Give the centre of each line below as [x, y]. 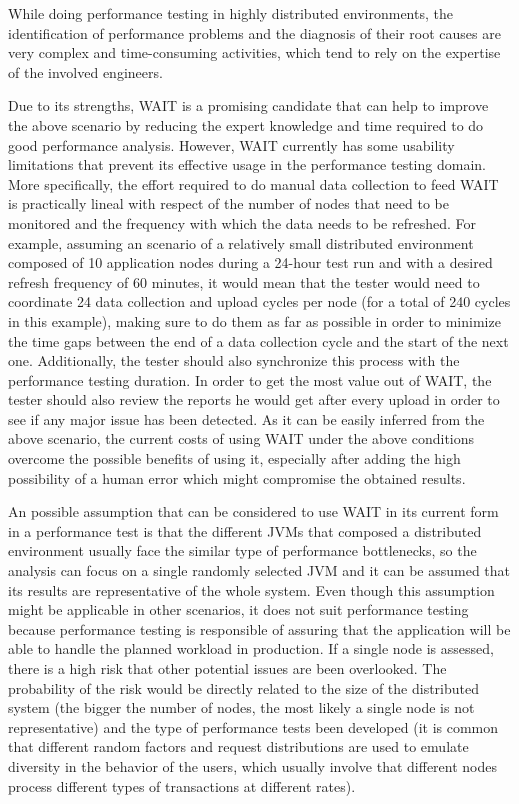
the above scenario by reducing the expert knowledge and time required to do [246, 124]
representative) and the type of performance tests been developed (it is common [253, 726]
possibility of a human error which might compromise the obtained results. [237, 477]
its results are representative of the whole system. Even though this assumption [251, 589]
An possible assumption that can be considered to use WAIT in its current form [253, 511]
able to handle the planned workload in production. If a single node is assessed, [251, 648]
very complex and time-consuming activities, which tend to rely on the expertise [254, 52]
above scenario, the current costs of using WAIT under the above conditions [241, 438]
